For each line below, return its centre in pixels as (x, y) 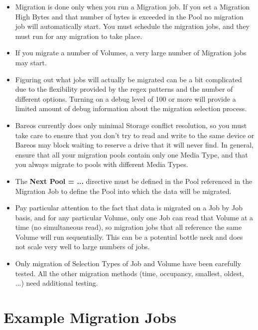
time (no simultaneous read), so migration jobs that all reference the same (129, 227)
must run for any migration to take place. (79, 36)
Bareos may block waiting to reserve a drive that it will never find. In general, (134, 145)
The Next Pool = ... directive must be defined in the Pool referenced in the (134, 181)
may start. (31, 62)
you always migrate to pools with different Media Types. (102, 164)
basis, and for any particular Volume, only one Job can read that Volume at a (134, 217)
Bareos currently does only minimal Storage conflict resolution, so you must (131, 125)
